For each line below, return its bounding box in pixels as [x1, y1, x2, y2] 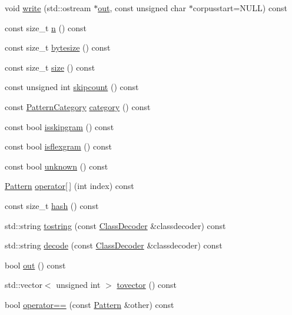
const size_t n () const [5, 21, 87, 34]
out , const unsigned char [98, 2, 187, 14]
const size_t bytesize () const [5, 41, 111, 54]
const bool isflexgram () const [5, 140, 112, 152]
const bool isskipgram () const [5, 120, 114, 132]
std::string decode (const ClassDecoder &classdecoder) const [5, 239, 223, 251]
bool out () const [5, 258, 66, 271]
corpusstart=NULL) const [193, 2, 287, 14]
